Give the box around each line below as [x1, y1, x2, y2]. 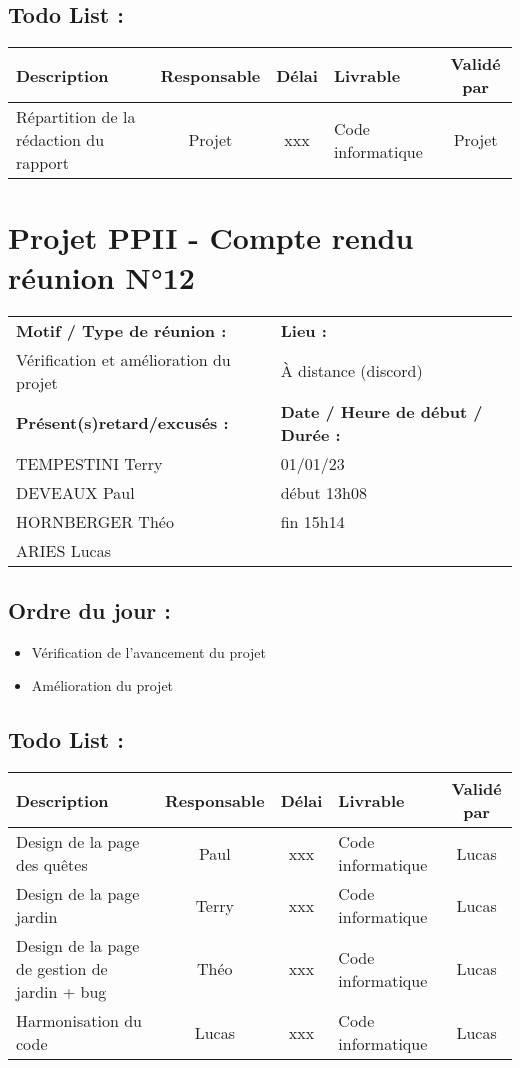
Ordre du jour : [8, 594, 172, 625]
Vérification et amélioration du [16, 347, 231, 371]
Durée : [280, 422, 341, 446]
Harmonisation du [16, 1009, 142, 1033]
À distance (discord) [280, 359, 423, 383]
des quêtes [16, 853, 88, 877]
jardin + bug [16, 980, 107, 1004]
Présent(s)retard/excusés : [16, 411, 229, 435]
